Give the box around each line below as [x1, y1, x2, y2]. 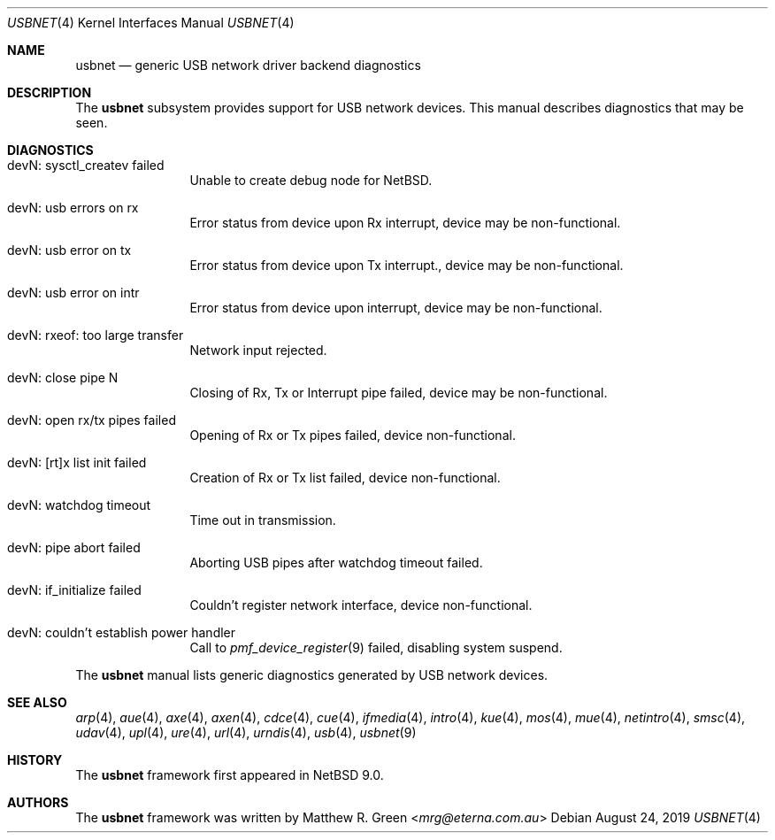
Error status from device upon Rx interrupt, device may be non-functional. [189, 215, 621, 230]
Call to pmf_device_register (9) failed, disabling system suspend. [189, 640, 563, 655]
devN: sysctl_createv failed [7, 158, 165, 173]
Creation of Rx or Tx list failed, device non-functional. [189, 470, 501, 485]
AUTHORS [7, 795, 69, 810]
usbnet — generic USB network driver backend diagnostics [75, 58, 421, 73]
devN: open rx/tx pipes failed [7, 412, 176, 428]
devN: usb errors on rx [7, 200, 139, 215]
